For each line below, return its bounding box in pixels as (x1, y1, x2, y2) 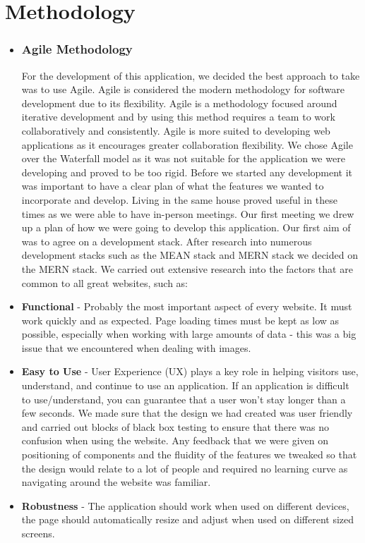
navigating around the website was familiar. (21, 475, 211, 489)
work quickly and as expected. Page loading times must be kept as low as (21, 312, 340, 327)
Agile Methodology (21, 40, 133, 58)
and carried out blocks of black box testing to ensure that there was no (21, 419, 330, 434)
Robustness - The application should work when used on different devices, (21, 498, 349, 513)
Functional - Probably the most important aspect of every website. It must (21, 299, 352, 314)
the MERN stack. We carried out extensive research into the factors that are (21, 261, 353, 276)
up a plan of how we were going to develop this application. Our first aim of (21, 220, 351, 235)
